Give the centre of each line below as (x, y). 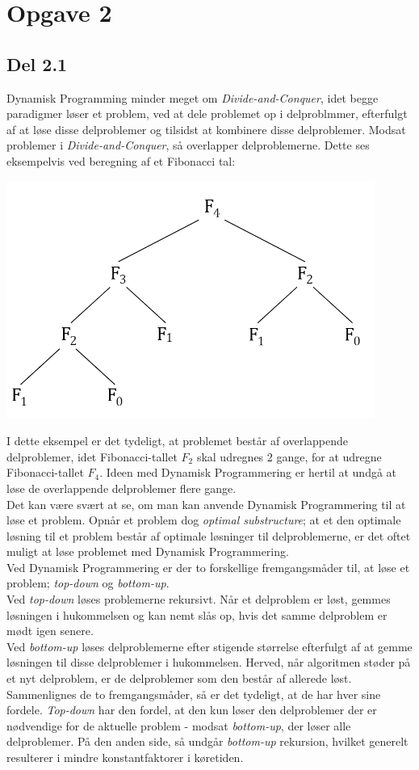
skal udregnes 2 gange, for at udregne (289, 456)
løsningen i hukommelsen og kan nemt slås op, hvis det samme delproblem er (197, 614)
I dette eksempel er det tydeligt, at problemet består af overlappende (178, 441)
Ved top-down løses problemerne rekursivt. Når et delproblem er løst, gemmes (199, 599)
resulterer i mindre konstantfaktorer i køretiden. (125, 757)
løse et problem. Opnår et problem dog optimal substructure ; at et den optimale (204, 520)
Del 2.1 (37, 63)
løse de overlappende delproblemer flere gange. (122, 488)
